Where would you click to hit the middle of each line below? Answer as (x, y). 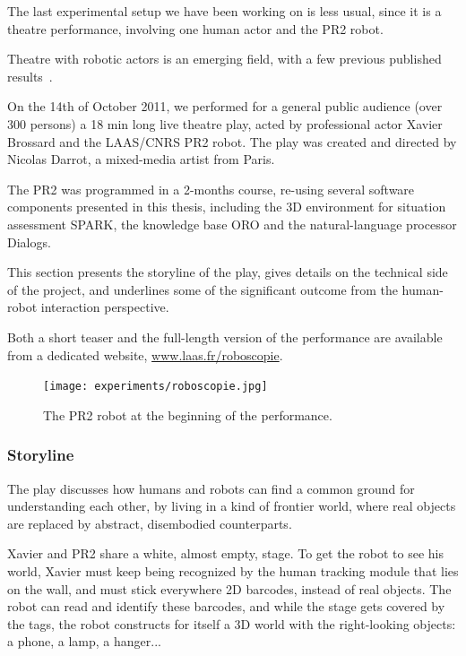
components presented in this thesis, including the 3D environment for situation (227, 207)
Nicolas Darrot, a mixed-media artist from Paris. (141, 159)
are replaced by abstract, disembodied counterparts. (150, 523)
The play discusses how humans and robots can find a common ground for (211, 488)
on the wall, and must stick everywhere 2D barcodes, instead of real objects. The (229, 588)
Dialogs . (29, 242)
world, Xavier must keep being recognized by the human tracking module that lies (233, 570)
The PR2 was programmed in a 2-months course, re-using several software (211, 189)
